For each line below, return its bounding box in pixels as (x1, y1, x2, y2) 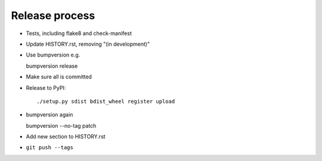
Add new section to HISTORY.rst (26, 133, 106, 140)
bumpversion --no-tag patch (26, 122, 97, 129)
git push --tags (26, 144, 74, 151)
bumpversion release (26, 62, 78, 70)
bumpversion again (26, 111, 73, 118)
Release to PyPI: (26, 84, 66, 91)
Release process (11, 9, 95, 22)
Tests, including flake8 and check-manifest (26, 30, 132, 37)
